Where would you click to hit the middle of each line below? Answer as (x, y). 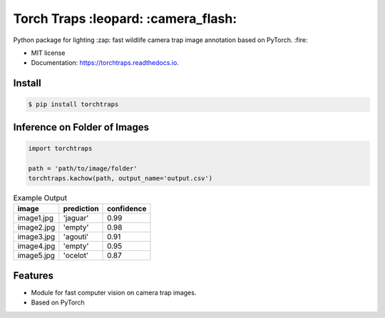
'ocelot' (76, 255)
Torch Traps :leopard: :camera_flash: (125, 19)
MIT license (48, 53)
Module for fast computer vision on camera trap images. (114, 292)
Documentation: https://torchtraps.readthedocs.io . (105, 63)
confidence (127, 209)
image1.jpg (35, 218)
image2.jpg (36, 227)
